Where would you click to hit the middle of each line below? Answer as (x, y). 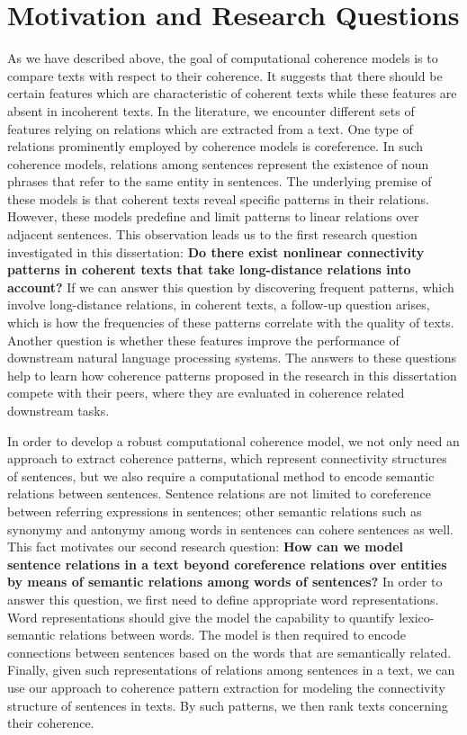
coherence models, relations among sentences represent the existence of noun (218, 163)
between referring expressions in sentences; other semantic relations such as (215, 511)
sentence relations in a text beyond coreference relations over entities (227, 564)
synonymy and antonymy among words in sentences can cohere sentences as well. (230, 529)
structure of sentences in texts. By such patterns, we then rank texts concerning (228, 705)
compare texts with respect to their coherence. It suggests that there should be (225, 75)
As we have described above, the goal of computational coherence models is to (223, 58)
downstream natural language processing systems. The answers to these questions (232, 358)
